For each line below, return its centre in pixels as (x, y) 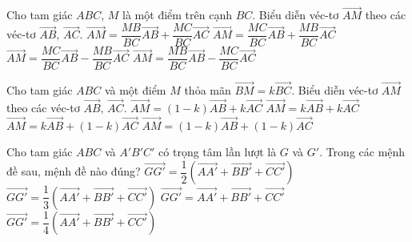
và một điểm (135, 90)
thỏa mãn (208, 90)
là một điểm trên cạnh (177, 15)
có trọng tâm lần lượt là (218, 152)
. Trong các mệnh (362, 152)
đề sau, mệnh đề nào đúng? (74, 171)
